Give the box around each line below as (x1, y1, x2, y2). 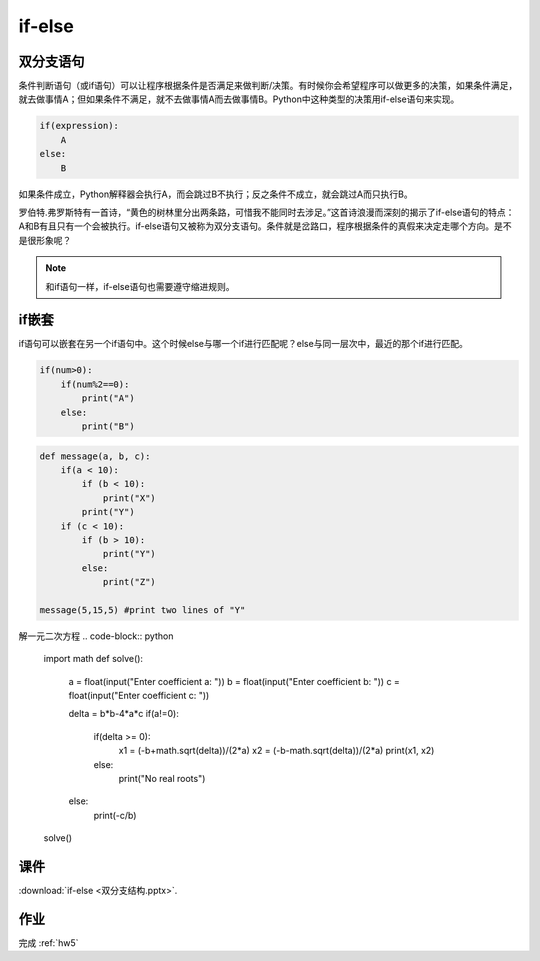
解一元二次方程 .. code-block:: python (18, 630, 174, 642)
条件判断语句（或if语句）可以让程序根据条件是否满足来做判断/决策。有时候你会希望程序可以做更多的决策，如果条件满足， (18, 80, 518, 92)
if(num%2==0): (60, 378, 130, 390)
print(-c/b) (93, 809, 137, 821)
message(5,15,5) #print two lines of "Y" (39, 604, 246, 615)
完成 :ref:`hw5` (18, 936, 79, 949)
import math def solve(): (43, 653, 144, 665)
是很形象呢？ (18, 234, 72, 246)
